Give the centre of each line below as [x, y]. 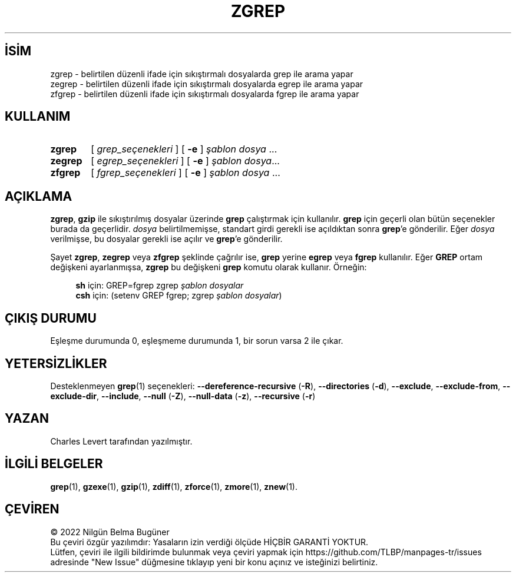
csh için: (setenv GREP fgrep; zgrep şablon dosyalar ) [179, 296]
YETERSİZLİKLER [56, 363]
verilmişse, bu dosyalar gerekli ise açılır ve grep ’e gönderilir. [166, 239]
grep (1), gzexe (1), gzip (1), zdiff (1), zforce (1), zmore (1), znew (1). [174, 486]
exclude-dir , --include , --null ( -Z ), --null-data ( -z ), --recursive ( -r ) [183, 396]
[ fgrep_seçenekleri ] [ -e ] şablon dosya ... [186, 173]
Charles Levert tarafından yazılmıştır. [121, 441]
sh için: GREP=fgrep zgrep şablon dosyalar [160, 286]
